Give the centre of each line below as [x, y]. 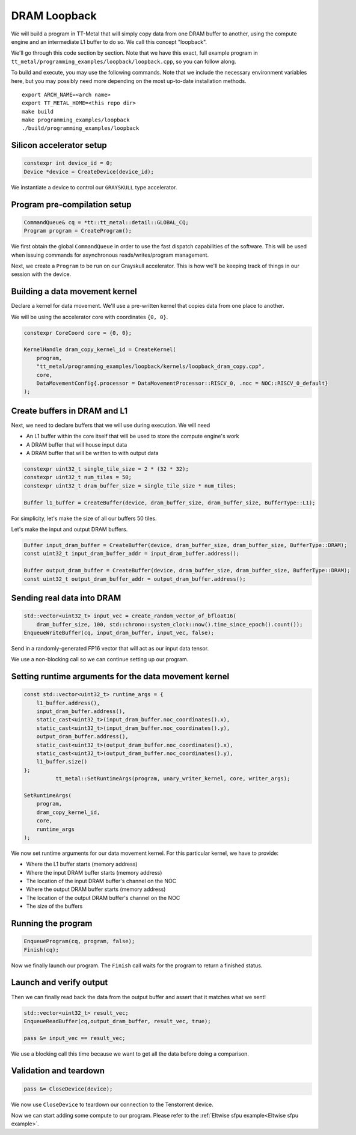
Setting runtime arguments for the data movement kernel [120, 677]
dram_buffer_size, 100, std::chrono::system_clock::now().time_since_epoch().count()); [170, 624]
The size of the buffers [54, 906]
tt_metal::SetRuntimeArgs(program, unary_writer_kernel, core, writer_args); [173, 779]
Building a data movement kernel [74, 292]
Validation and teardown [58, 1071]
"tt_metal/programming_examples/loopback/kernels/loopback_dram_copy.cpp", [151, 366]
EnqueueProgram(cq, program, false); [79, 941]
